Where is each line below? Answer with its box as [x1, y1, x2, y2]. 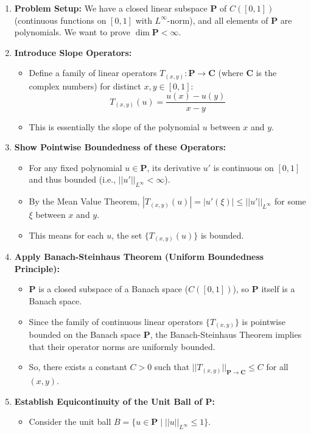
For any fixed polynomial [29, 161, 122, 173]
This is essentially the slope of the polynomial [29, 120, 200, 133]
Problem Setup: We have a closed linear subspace [14, 2, 208, 14]
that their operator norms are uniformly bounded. [29, 340, 215, 352]
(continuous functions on [14, 13, 107, 26]
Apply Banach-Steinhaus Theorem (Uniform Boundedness [14, 250, 264, 263]
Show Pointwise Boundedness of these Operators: [14, 141, 226, 153]
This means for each [29, 228, 104, 241]
